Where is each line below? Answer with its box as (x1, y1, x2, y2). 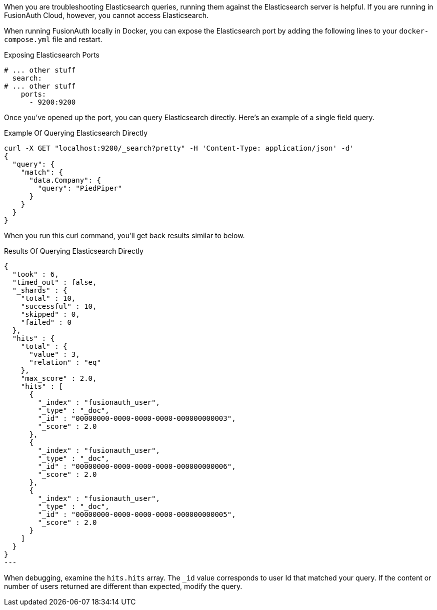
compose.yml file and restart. (4, 35, 102, 44)
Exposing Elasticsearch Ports (4, 51, 100, 59)
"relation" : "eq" (29, 358, 101, 366)
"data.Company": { (29, 176, 101, 184)
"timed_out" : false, (12, 278, 97, 286)
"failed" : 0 (20, 318, 71, 326)
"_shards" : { (12, 286, 67, 294)
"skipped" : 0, (20, 310, 80, 318)
